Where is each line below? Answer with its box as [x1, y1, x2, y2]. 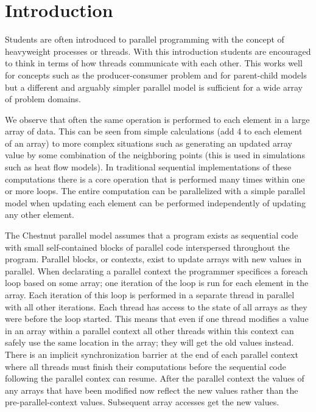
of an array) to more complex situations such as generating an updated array [5, 136, 292, 149]
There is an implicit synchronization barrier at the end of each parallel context [5, 347, 298, 360]
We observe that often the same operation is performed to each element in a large [5, 113, 310, 125]
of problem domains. [5, 93, 81, 105]
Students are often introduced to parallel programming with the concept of [5, 33, 284, 46]
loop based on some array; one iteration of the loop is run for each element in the [5, 276, 309, 289]
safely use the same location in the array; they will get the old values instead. [5, 336, 294, 349]
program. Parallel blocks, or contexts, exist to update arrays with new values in [5, 253, 302, 265]
